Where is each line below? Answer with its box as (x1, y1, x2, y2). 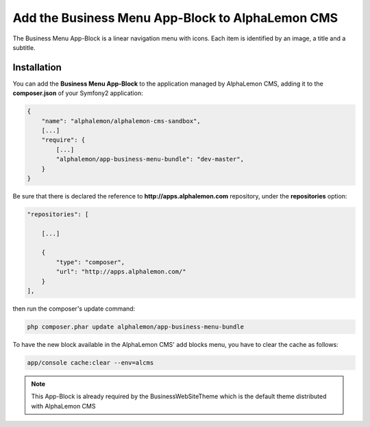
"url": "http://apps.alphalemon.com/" (56, 268, 186, 276)
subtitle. (12, 43, 36, 51)
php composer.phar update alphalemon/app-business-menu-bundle (27, 323, 245, 331)
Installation (12, 62, 62, 73)
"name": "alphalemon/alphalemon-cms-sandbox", (41, 117, 201, 125)
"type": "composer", (56, 258, 125, 266)
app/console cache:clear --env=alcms (27, 359, 154, 366)
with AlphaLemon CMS (31, 402, 96, 410)
